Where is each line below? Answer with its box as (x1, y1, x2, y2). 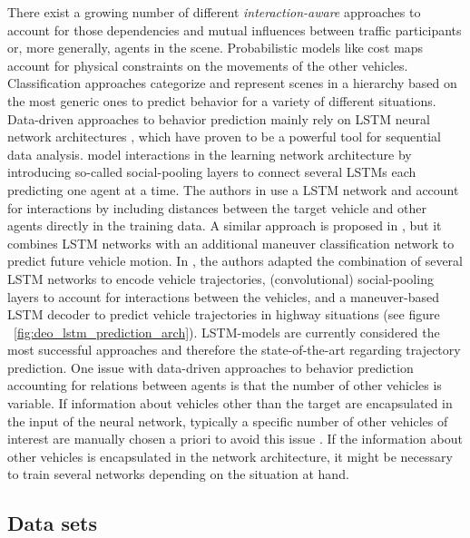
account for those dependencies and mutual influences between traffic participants (7, 20, 462, 39)
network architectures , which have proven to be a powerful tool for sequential (7, 127, 441, 146)
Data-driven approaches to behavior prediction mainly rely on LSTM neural (7, 109, 430, 128)
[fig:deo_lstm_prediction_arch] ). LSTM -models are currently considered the (14, 322, 440, 341)
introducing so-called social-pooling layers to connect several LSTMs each (7, 162, 416, 181)
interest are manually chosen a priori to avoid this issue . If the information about (7, 429, 463, 448)
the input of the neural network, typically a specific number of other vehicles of (7, 411, 448, 430)
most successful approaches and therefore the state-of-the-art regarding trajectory (7, 340, 461, 359)
